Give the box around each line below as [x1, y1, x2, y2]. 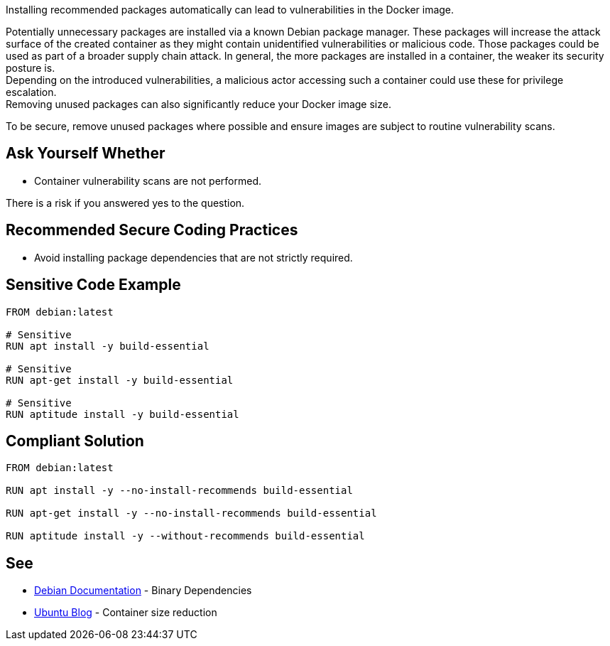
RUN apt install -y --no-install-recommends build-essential [6, 485, 353, 497]
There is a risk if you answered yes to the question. [6, 196, 245, 209]
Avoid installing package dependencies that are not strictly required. [34, 251, 353, 264]
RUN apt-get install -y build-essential [6, 374, 234, 386]
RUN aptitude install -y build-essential [6, 408, 239, 420]
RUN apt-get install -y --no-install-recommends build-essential [6, 507, 377, 520]
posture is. [6, 62, 55, 74]
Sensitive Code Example [6, 276, 181, 294]
